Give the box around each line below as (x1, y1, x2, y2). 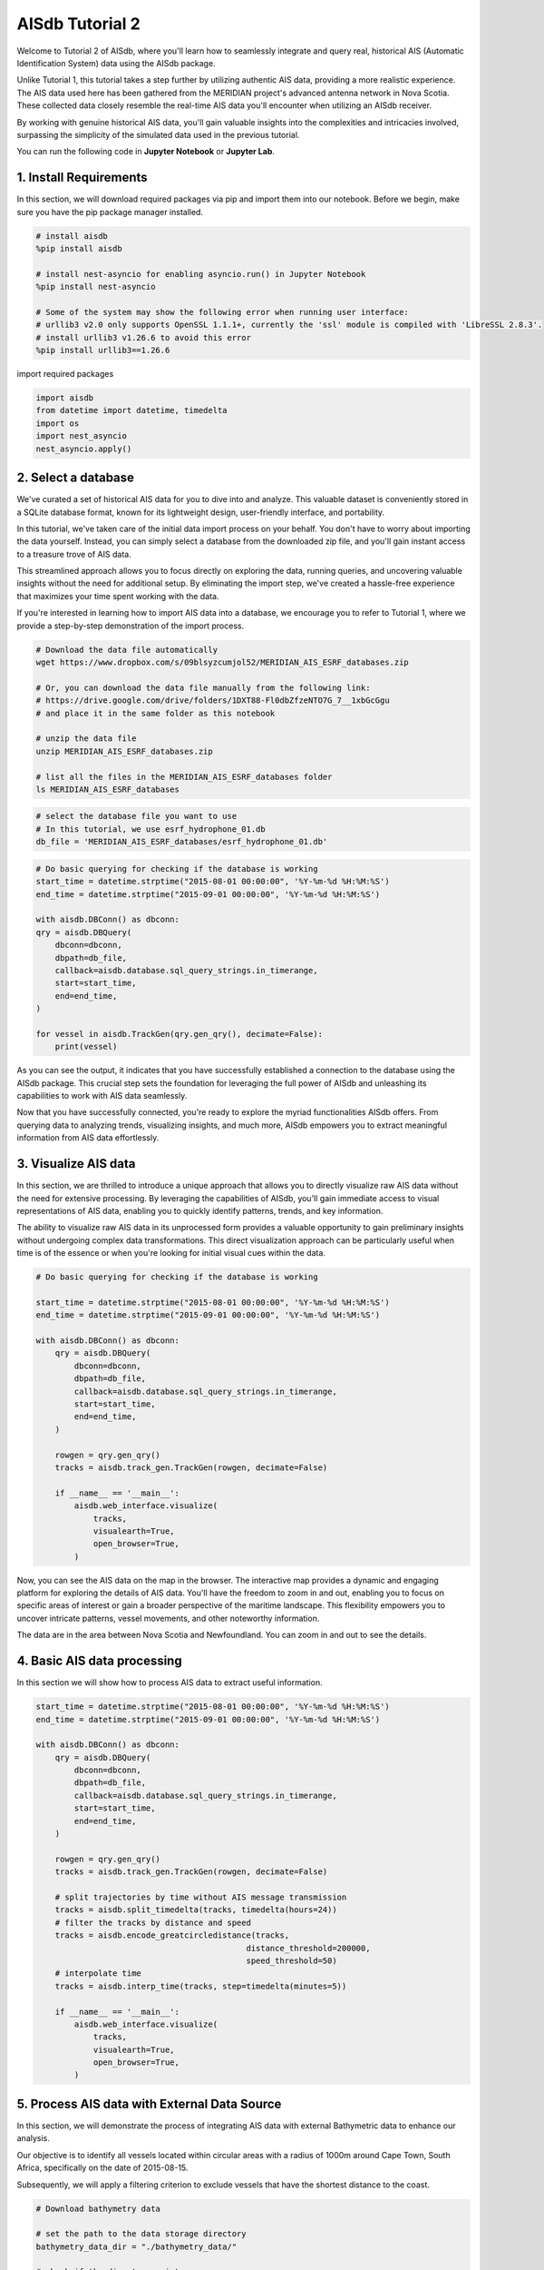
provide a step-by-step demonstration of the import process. (16, 620, 245, 631)
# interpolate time (54, 1969, 142, 1979)
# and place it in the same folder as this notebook (35, 708, 276, 718)
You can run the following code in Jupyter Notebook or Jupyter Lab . (16, 146, 276, 157)
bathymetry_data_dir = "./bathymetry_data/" (35, 2241, 238, 2252)
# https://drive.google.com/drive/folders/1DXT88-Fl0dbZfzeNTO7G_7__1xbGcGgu (35, 696, 390, 706)
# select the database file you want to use (35, 811, 238, 822)
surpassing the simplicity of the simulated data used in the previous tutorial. (16, 129, 300, 140)
